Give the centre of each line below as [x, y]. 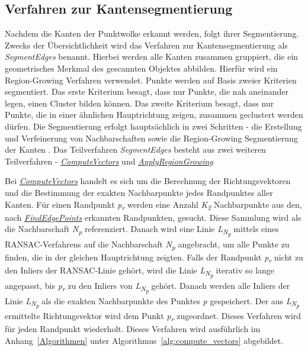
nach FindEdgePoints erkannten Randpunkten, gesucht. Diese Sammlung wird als [153, 217]
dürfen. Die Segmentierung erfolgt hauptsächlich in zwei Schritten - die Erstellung [153, 126]
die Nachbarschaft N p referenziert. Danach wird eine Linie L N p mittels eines [142, 231]
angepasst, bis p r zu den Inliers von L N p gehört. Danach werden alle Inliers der [147, 287]
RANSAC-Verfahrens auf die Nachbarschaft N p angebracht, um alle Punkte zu [147, 244]
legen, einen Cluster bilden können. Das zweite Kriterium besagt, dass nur [139, 103]
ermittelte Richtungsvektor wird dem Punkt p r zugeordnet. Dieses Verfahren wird [153, 317]
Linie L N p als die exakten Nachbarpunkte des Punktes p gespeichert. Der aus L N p [152, 302]
